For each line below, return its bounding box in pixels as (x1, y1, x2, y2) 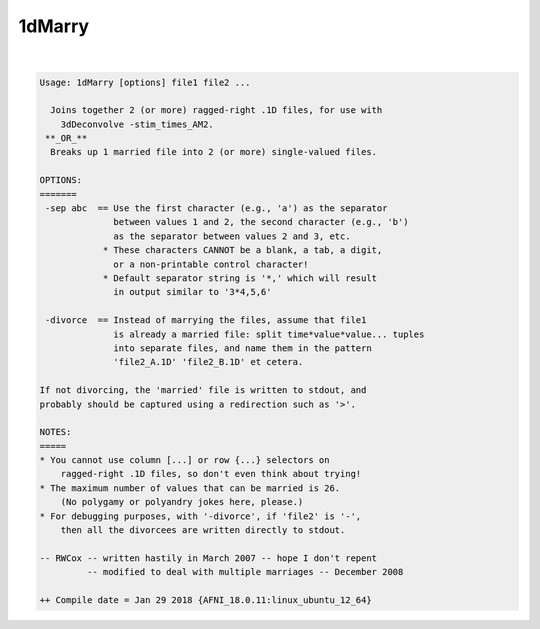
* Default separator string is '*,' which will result (102, 273, 378, 284)
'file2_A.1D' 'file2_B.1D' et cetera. (113, 356, 304, 368)
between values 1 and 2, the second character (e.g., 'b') (113, 216, 409, 228)
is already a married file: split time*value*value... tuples (113, 328, 425, 340)
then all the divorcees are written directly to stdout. (60, 525, 346, 536)
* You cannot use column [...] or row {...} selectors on (39, 455, 330, 466)
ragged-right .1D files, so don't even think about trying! (60, 468, 362, 480)
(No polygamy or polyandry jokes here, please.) (60, 496, 304, 508)
